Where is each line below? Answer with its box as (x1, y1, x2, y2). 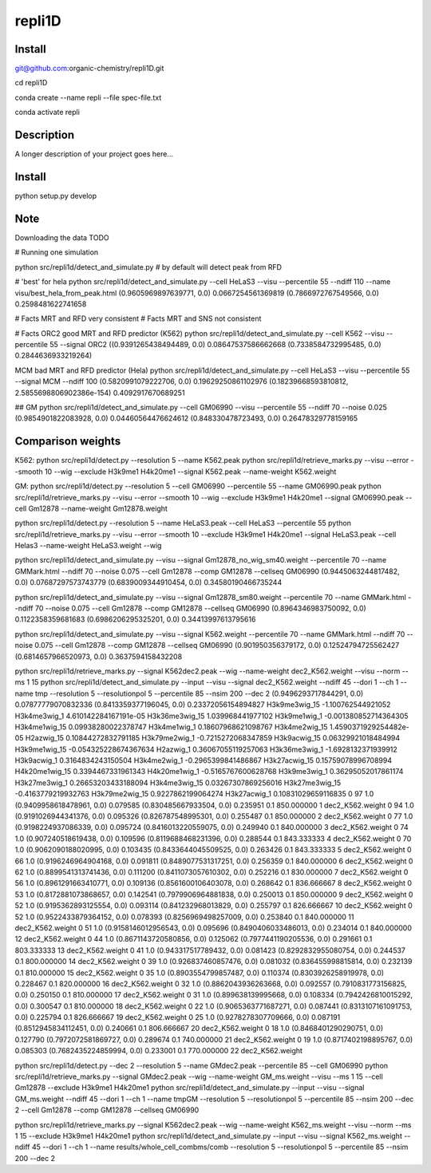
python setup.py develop (14, 192, 97, 201)
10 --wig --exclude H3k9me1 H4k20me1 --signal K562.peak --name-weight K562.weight (44, 467, 337, 476)
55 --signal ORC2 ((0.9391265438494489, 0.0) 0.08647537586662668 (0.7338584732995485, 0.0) (49, 340, 382, 350)
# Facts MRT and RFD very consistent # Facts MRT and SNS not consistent (14, 314, 262, 323)
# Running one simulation (14, 247, 99, 257)
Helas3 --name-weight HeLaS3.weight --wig (14, 541, 162, 551)
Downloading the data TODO (14, 232, 109, 243)
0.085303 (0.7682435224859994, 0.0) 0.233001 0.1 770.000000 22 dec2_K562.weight (14, 1046, 303, 1056)
